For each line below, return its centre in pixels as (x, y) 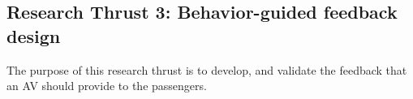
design (34, 35)
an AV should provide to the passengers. (107, 86)
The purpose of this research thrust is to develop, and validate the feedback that (207, 69)
